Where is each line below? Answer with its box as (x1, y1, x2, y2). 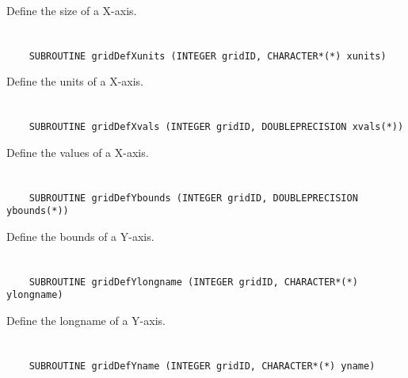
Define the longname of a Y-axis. (6, 312, 166, 329)
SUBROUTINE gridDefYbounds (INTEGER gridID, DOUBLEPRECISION (29, 192, 358, 204)
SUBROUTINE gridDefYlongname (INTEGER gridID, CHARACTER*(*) (29, 276, 358, 288)
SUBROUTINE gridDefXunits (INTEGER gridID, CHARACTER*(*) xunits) (29, 50, 387, 62)
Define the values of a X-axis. (6, 143, 149, 160)
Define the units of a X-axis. (6, 73, 144, 90)
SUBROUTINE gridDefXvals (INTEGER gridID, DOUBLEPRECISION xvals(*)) (29, 121, 404, 133)
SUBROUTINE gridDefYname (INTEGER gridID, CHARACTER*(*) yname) (29, 360, 376, 372)
